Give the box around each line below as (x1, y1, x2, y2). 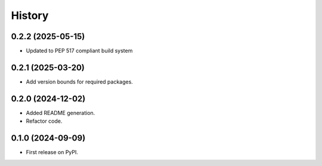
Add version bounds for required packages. (26, 78, 134, 85)
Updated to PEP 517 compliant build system (26, 47, 133, 55)
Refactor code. (26, 117, 63, 124)
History (11, 9, 49, 22)
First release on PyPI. (26, 149, 79, 156)
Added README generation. (26, 109, 95, 116)
